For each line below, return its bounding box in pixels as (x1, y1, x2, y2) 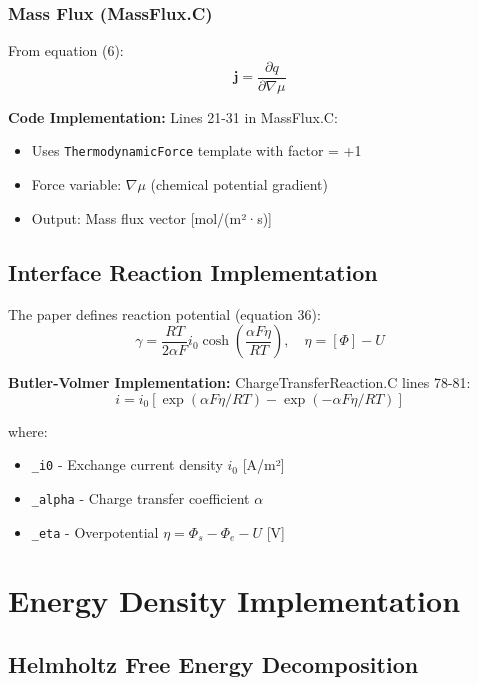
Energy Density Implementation (8, 580, 461, 621)
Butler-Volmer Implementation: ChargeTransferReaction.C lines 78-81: (8, 372, 471, 393)
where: (8, 420, 48, 441)
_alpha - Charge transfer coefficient (31, 487, 250, 508)
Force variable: (31, 174, 122, 195)
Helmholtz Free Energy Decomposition (8, 649, 419, 680)
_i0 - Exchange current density (31, 454, 223, 475)
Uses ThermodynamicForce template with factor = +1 (31, 140, 362, 161)
